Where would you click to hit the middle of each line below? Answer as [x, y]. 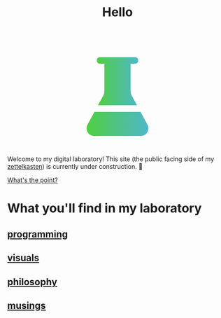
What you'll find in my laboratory [105, 208]
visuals [23, 258]
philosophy [32, 282]
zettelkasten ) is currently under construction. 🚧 [75, 167]
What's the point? [33, 180]
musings [27, 305]
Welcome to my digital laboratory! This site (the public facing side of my [111, 159]
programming [38, 234]
